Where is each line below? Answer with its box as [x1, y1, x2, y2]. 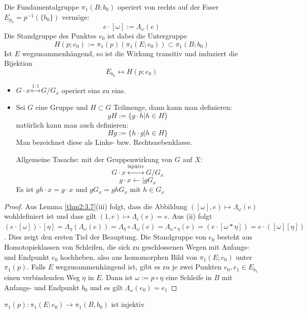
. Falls [27, 261, 46, 272]
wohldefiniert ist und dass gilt [4, 211, 96, 221]
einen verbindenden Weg [4, 272, 80, 283]
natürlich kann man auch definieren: [16, 119, 129, 130]
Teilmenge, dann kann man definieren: [113, 102, 233, 112]
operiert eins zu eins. [61, 85, 126, 95]
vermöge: [61, 11, 90, 22]
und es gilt [90, 282, 123, 292]
